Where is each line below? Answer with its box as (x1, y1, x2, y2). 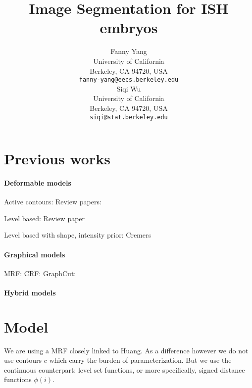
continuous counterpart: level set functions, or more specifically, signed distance (4, 364, 245, 375)
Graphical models (4, 249, 65, 259)
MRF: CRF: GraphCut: (4, 268, 76, 278)
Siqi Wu (116, 83, 141, 94)
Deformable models (4, 177, 71, 188)
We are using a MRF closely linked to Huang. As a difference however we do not (4, 345, 249, 355)
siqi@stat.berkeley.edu (90, 113, 168, 121)
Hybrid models (4, 287, 56, 297)
